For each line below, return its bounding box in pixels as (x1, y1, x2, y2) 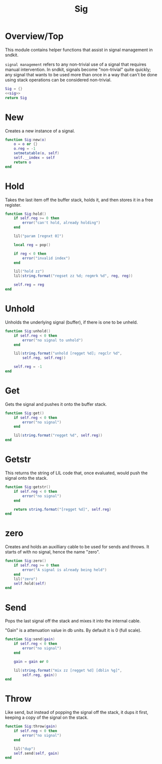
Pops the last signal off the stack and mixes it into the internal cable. (5, 618, 141, 624)
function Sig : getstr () (5, 485, 51, 489)
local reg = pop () (14, 242, 51, 247)
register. (5, 202, 22, 208)
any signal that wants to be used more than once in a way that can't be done (5, 71, 158, 77)
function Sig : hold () (5, 211, 47, 216)
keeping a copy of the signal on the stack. (5, 714, 88, 720)
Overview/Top (5, 31, 64, 42)
